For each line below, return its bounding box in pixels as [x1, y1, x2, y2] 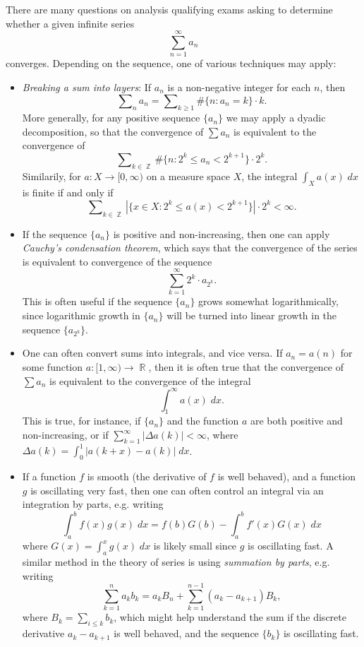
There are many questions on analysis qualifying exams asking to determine [6, 2, 333, 16]
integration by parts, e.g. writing [22, 497, 164, 511]
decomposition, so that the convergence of [22, 124, 204, 138]
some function [22, 360, 83, 374]
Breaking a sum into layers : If [22, 79, 152, 94]
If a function [22, 469, 76, 484]
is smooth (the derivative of [87, 469, 207, 484]
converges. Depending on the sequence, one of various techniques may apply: [6, 56, 336, 71]
